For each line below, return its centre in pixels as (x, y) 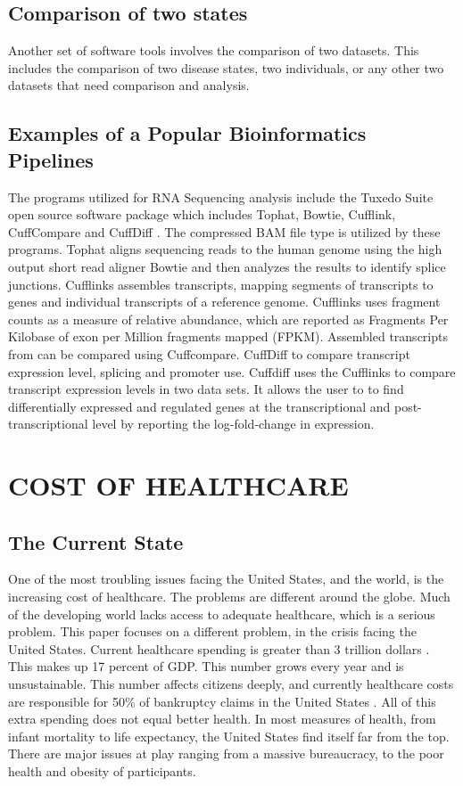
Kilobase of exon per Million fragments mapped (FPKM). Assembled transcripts (228, 336)
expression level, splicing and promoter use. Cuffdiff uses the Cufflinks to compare (232, 371)
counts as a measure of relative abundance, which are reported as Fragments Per (228, 319)
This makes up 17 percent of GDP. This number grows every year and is (206, 666)
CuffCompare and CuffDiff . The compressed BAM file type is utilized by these (224, 231)
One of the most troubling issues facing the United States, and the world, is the (226, 579)
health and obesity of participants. (102, 771)
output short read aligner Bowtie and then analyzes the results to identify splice (227, 266)
